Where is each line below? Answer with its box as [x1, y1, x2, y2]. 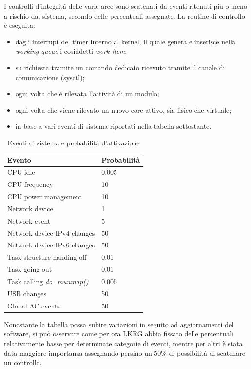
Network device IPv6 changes [7, 240, 95, 250]
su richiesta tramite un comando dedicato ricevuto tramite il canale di [15, 62, 225, 72]
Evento [7, 154, 31, 164]
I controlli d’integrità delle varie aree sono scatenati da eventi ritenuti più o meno [4, 1, 247, 11]
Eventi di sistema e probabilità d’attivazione [7, 137, 140, 147]
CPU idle [7, 167, 35, 177]
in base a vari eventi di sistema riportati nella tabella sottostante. [15, 121, 212, 131]
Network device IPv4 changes [7, 227, 95, 238]
